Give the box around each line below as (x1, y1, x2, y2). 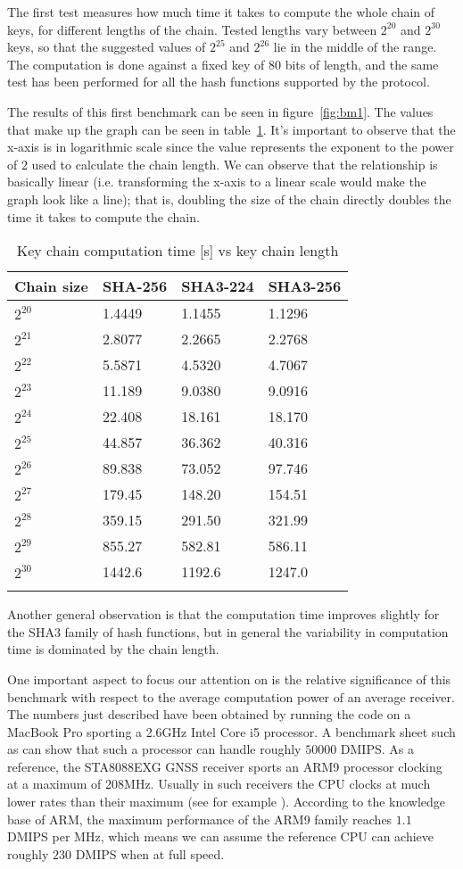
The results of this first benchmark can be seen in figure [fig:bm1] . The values (7, 102, 434, 120)
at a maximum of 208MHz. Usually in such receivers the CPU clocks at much (7, 774, 431, 793)
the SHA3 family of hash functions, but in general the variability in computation (7, 622, 449, 641)
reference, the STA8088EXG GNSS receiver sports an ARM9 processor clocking (7, 757, 442, 775)
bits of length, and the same (285, 54, 439, 73)
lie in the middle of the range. (273, 37, 437, 56)
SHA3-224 (181, 276, 254, 297)
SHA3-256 (268, 276, 342, 297)
